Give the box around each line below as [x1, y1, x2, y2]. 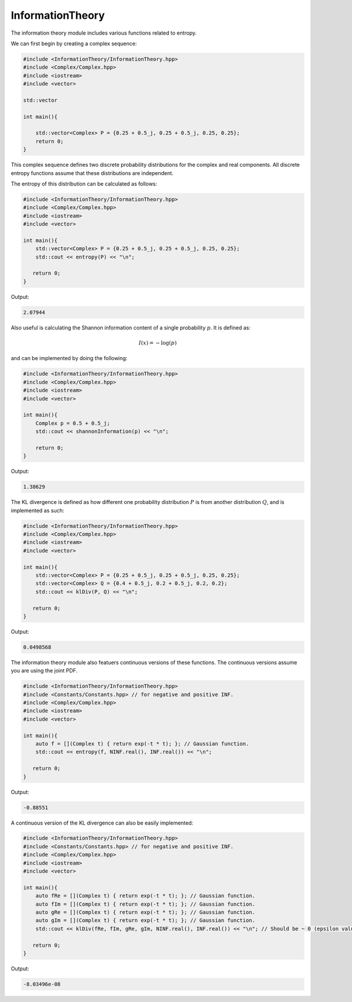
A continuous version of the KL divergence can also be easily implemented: [11, 819, 194, 826]
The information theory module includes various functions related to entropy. [11, 29, 197, 36]
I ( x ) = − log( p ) [138, 339, 177, 347]
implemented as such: [11, 507, 65, 514]
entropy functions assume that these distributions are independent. [11, 169, 174, 176]
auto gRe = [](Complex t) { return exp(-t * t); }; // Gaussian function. [35, 909, 255, 916]
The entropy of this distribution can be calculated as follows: [11, 180, 158, 187]
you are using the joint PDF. [11, 667, 77, 674]
